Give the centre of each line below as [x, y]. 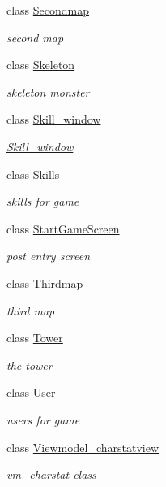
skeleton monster [48, 91]
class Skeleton [41, 65]
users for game [43, 419]
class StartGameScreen [63, 228]
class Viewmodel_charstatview [83, 447]
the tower [30, 365]
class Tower [35, 338]
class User [31, 392]
